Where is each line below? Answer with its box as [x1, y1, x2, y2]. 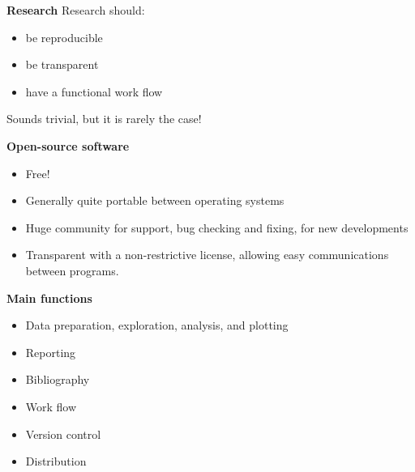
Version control [25, 425, 101, 442]
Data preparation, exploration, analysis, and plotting [25, 317, 289, 334]
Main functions [6, 289, 92, 306]
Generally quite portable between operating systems [25, 192, 285, 209]
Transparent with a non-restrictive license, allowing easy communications [25, 246, 389, 263]
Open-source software [6, 137, 130, 154]
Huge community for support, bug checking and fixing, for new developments [25, 219, 409, 236]
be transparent [25, 56, 99, 73]
